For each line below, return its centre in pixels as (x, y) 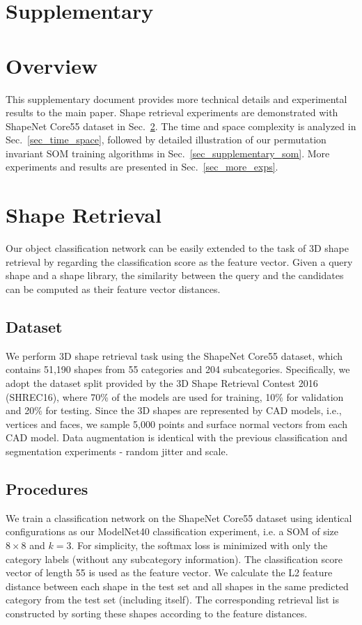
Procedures (47, 488)
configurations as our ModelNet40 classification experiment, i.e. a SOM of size (172, 531)
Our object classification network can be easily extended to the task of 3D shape (177, 248)
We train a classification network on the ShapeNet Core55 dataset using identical (179, 517)
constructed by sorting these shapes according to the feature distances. (157, 613)
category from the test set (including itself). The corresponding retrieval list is (173, 600)
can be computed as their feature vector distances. (113, 288)
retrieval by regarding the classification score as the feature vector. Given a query (179, 261)
